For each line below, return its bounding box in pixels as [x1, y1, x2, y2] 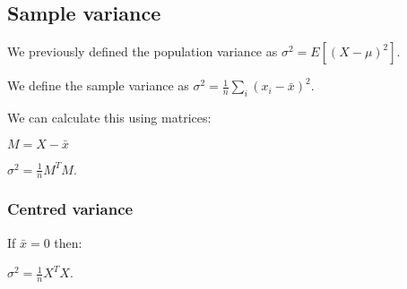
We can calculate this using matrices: [7, 108, 212, 126]
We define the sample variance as [7, 76, 189, 95]
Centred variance [7, 198, 134, 220]
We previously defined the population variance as [7, 42, 278, 61]
